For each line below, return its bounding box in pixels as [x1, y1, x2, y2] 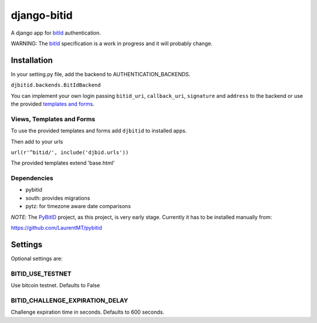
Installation [11, 55, 53, 65]
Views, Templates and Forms [11, 115, 96, 123]
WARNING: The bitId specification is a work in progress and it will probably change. [11, 40, 213, 47]
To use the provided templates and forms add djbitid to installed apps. [11, 127, 187, 134]
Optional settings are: [11, 255, 63, 262]
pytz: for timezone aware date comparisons [25, 203, 131, 210]
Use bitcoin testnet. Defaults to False [11, 282, 100, 289]
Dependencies [11, 174, 54, 182]
